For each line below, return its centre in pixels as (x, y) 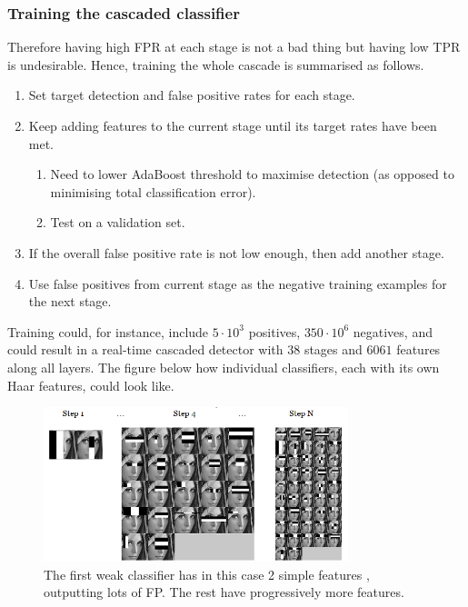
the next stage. (70, 301)
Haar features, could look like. (91, 385)
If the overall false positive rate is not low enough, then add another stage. (236, 252)
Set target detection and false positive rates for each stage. (192, 95)
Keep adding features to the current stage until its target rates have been (233, 125)
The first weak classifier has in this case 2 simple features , (207, 574)
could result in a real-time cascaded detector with (145, 349)
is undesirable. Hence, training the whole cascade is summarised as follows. (216, 64)
